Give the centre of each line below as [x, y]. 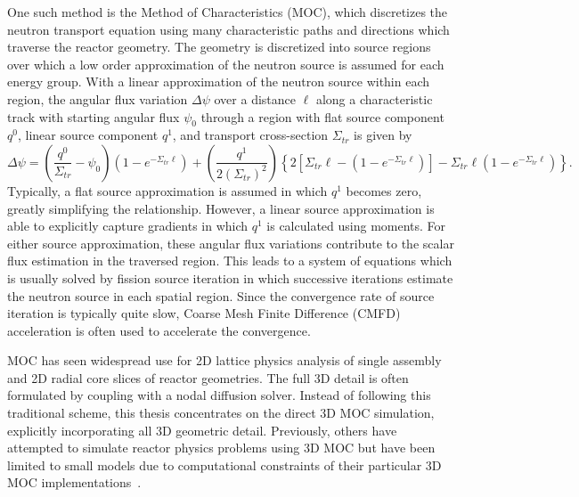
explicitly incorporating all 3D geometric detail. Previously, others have [202, 430]
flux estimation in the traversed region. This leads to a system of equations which [230, 261]
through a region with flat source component [322, 116]
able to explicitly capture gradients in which [128, 226]
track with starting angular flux [94, 116]
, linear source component [88, 135]
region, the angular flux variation [98, 98]
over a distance [255, 98]
